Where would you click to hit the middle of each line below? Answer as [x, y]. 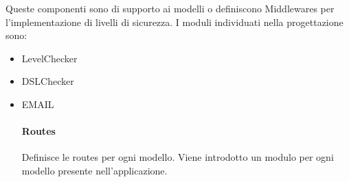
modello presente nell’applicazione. [94, 170]
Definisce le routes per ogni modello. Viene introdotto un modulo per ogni [178, 157]
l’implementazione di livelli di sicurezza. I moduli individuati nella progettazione [174, 22]
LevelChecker [49, 58]
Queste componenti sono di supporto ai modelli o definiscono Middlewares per [170, 8]
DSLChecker [48, 81]
